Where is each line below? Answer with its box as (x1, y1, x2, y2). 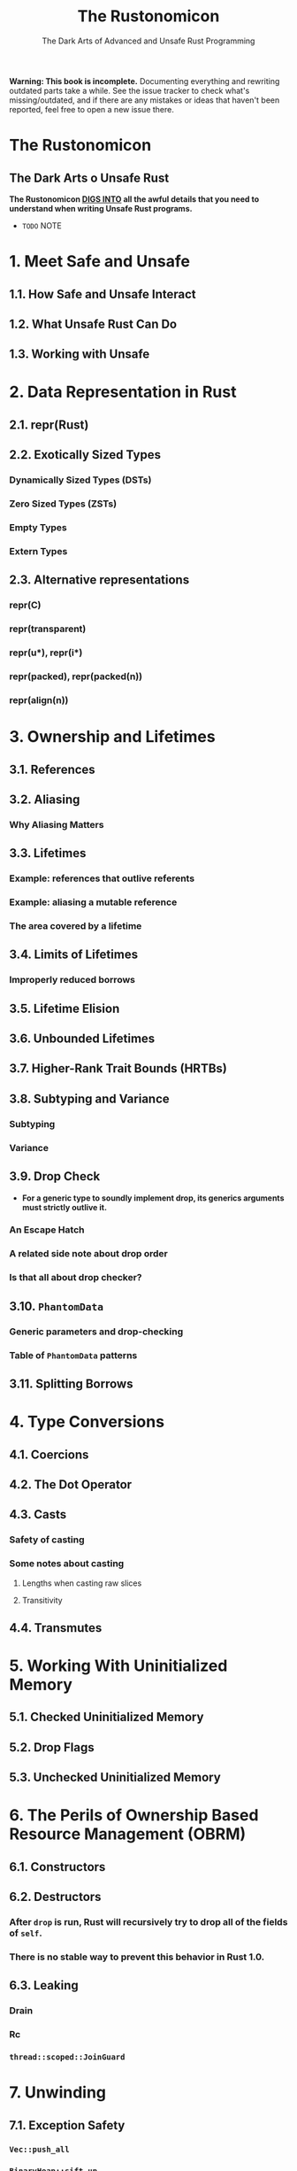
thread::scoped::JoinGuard (9, 2052, 126, 2062)
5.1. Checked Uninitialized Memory (9, 1710, 204, 1725)
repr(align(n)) (9, 693, 69, 706)
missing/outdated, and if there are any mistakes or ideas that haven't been (9, 95, 280, 105)
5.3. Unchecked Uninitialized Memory (9, 1770, 221, 1785)
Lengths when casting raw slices (21, 1578, 142, 1588)
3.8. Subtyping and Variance (9, 1091, 170, 1106)
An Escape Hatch (9, 1224, 85, 1236)
